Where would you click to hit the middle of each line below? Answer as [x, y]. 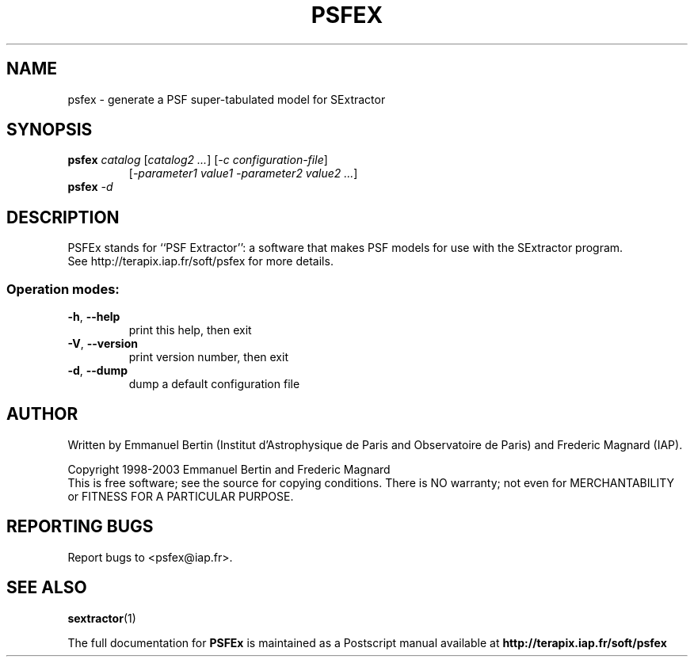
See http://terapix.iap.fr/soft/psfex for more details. [200, 261]
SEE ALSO [47, 588]
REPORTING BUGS [80, 527]
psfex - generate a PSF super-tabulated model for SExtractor [227, 99]
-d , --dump [97, 371]
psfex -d [90, 187]
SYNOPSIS [50, 130]
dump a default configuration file [214, 384]
